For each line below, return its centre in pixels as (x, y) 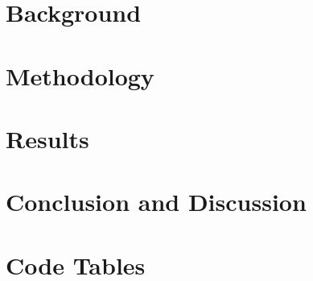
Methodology (80, 75)
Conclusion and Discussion (156, 202)
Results (47, 138)
